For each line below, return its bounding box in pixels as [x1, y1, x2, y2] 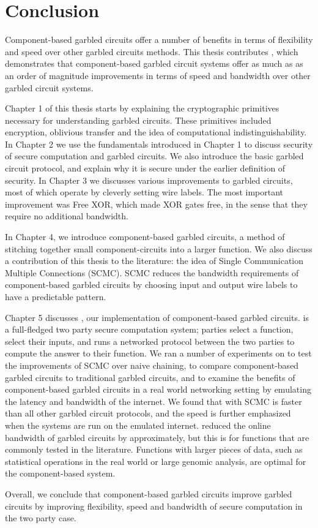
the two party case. [5, 511, 76, 524]
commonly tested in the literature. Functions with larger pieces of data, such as [5, 443, 303, 456]
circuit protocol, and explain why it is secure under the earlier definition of [5, 162, 286, 175]
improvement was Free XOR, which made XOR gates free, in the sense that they [5, 197, 308, 210]
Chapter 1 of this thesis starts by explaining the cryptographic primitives [5, 102, 279, 115]
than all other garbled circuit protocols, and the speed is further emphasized [5, 407, 291, 420]
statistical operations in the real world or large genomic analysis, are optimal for [5, 454, 306, 467]
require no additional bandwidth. [5, 209, 128, 222]
